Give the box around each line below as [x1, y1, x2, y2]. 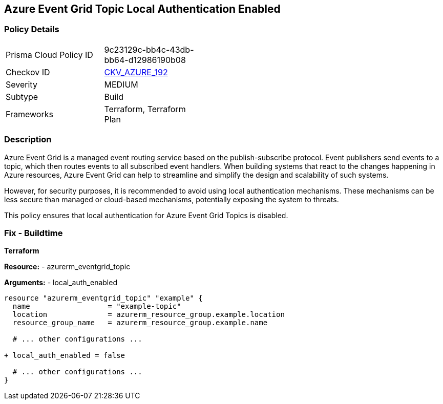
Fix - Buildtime [4, 227, 63, 238]
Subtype [6, 91, 38, 102]
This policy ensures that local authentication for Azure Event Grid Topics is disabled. [4, 210, 288, 220]
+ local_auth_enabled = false [4, 351, 125, 360]
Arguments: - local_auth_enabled [4, 278, 117, 287]
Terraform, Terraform [104, 103, 186, 114]
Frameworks [6, 109, 53, 119]
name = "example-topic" [12, 302, 181, 311]
